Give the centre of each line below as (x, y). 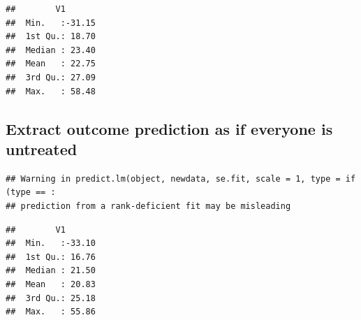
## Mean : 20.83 (51, 284)
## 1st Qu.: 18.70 (51, 37)
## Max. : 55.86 (51, 312)
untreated (42, 148)
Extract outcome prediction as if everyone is (169, 128)
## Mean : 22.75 (51, 64)
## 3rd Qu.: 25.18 (51, 298)
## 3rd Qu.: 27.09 (51, 77)
